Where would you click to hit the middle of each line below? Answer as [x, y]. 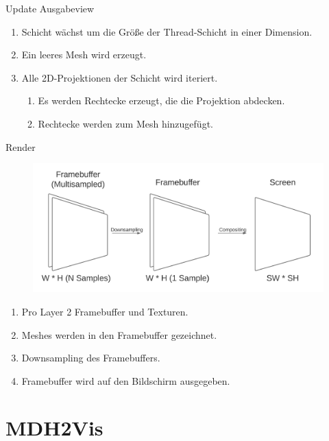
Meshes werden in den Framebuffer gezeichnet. [119, 334]
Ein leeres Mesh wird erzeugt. [84, 55]
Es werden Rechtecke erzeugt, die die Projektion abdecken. [161, 100]
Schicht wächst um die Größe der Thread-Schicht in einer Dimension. [167, 31]
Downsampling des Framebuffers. [91, 358]
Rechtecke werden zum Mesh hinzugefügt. [125, 123]
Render [21, 146]
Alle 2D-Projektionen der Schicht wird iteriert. [120, 77]
